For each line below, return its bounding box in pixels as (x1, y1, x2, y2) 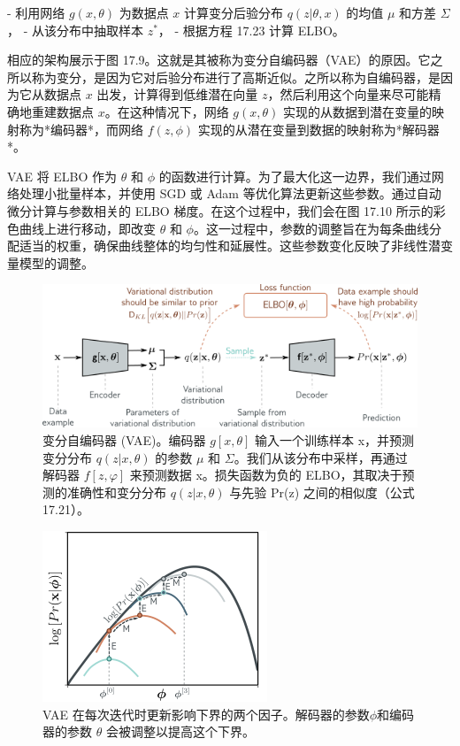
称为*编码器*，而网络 (19, 119, 143, 138)
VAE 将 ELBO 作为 (7, 166, 118, 185)
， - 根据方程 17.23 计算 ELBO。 (157, 20, 345, 39)
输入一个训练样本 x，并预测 (255, 431, 415, 450)
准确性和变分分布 (66, 482, 166, 501)
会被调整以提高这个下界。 (105, 722, 255, 741)
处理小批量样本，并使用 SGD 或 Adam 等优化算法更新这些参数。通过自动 (19, 184, 441, 203)
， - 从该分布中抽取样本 (7, 20, 143, 39)
